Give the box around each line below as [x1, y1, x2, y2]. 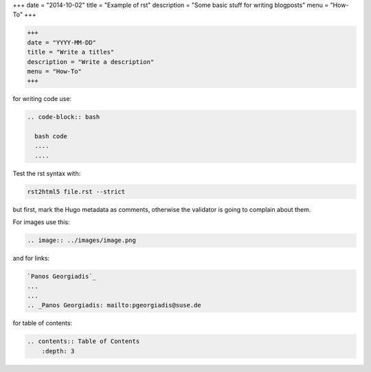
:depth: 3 [41, 347, 75, 355]
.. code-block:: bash [27, 113, 100, 121]
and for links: [12, 254, 50, 263]
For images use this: [12, 218, 70, 226]
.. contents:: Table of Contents [27, 338, 140, 345]
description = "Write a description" [27, 58, 155, 65]
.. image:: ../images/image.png [27, 237, 137, 244]
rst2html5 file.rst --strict [27, 188, 126, 195]
